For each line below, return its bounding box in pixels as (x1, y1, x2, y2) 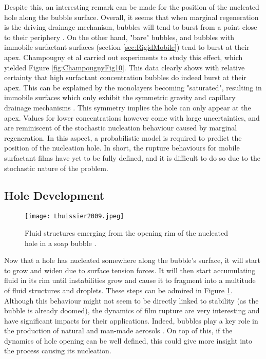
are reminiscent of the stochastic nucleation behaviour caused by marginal (4, 122, 237, 133)
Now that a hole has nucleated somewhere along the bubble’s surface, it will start (4, 255, 261, 266)
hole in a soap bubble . (25, 237, 97, 248)
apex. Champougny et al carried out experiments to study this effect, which (4, 51, 243, 62)
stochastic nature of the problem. (4, 162, 108, 173)
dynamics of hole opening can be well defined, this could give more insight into (4, 335, 252, 346)
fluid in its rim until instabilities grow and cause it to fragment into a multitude (4, 275, 256, 286)
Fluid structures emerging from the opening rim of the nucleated (25, 227, 229, 238)
